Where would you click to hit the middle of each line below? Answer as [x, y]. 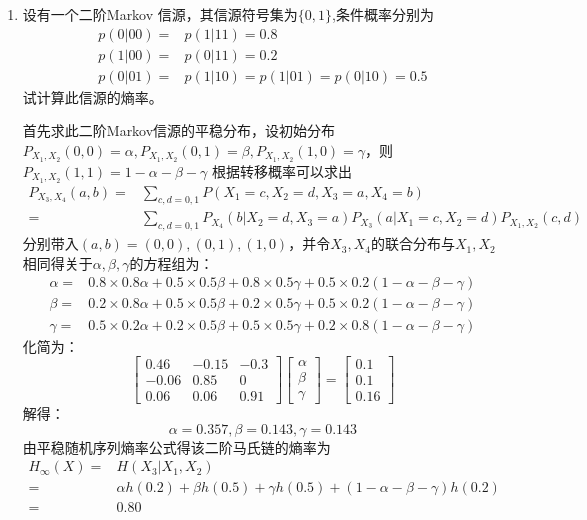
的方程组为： [171, 262]
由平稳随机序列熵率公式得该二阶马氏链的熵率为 [176, 446]
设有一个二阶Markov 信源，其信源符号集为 [160, 14]
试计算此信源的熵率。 [92, 96]
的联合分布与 [412, 243]
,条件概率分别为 [383, 14]
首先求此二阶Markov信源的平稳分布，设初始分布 [179, 130]
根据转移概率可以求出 [281, 170]
